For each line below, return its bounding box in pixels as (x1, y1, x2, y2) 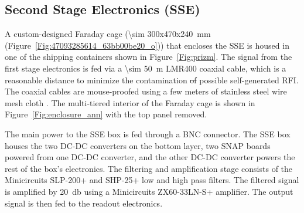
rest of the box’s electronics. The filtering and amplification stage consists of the (5, 162, 293, 174)
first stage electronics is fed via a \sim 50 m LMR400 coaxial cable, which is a (5, 62, 286, 74)
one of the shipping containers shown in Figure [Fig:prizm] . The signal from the (5, 50, 292, 63)
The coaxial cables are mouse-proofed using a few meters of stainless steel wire (5, 85, 287, 97)
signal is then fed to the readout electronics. (5, 197, 163, 209)
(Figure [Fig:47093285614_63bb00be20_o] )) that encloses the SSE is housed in (5, 39, 289, 51)
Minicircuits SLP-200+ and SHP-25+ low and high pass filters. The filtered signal (5, 174, 299, 186)
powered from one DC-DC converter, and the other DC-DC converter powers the (5, 151, 295, 163)
